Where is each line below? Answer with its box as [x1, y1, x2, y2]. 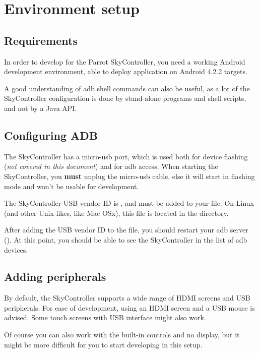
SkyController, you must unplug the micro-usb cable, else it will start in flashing [4, 170, 255, 181]
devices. [4, 244, 28, 255]
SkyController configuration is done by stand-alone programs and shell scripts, [4, 93, 246, 103]
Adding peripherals [4, 269, 106, 284]
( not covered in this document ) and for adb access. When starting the [4, 161, 218, 171]
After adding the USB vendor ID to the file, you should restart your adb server [4, 224, 248, 235]
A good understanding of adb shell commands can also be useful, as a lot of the [4, 83, 250, 93]
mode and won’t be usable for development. [4, 181, 139, 191]
